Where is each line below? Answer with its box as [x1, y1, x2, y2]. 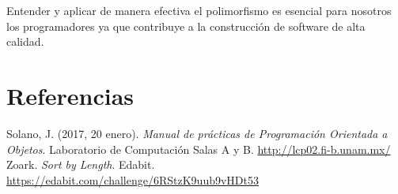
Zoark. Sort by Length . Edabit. [6, 156, 155, 173]
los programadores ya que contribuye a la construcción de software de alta [6, 17, 366, 34]
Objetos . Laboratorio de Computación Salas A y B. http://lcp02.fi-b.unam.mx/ [6, 140, 391, 157]
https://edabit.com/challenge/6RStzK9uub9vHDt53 [6, 171, 260, 188]
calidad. [6, 33, 44, 50]
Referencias [6, 79, 135, 111]
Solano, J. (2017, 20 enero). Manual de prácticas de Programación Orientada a [6, 125, 388, 141]
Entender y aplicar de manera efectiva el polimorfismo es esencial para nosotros [6, 2, 392, 18]
